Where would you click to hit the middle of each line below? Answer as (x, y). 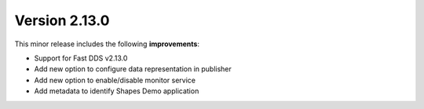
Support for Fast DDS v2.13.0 (81, 58)
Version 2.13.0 (62, 20)
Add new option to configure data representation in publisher (133, 69)
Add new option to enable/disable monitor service (115, 80)
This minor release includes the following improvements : (107, 44)
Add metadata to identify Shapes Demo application (117, 91)
